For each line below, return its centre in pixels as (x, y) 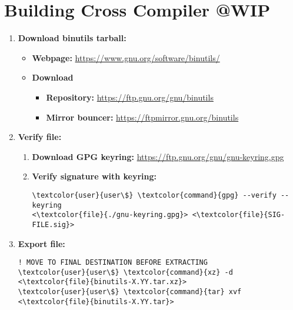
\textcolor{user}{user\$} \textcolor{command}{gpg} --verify (154, 195)
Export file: (41, 243)
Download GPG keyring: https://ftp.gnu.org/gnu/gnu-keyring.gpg (158, 156)
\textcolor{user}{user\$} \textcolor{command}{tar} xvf (130, 292)
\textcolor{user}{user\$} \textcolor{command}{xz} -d (125, 272)
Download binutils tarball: (72, 38)
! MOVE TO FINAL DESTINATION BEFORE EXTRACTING (113, 263)
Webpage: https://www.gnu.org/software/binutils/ (126, 57)
